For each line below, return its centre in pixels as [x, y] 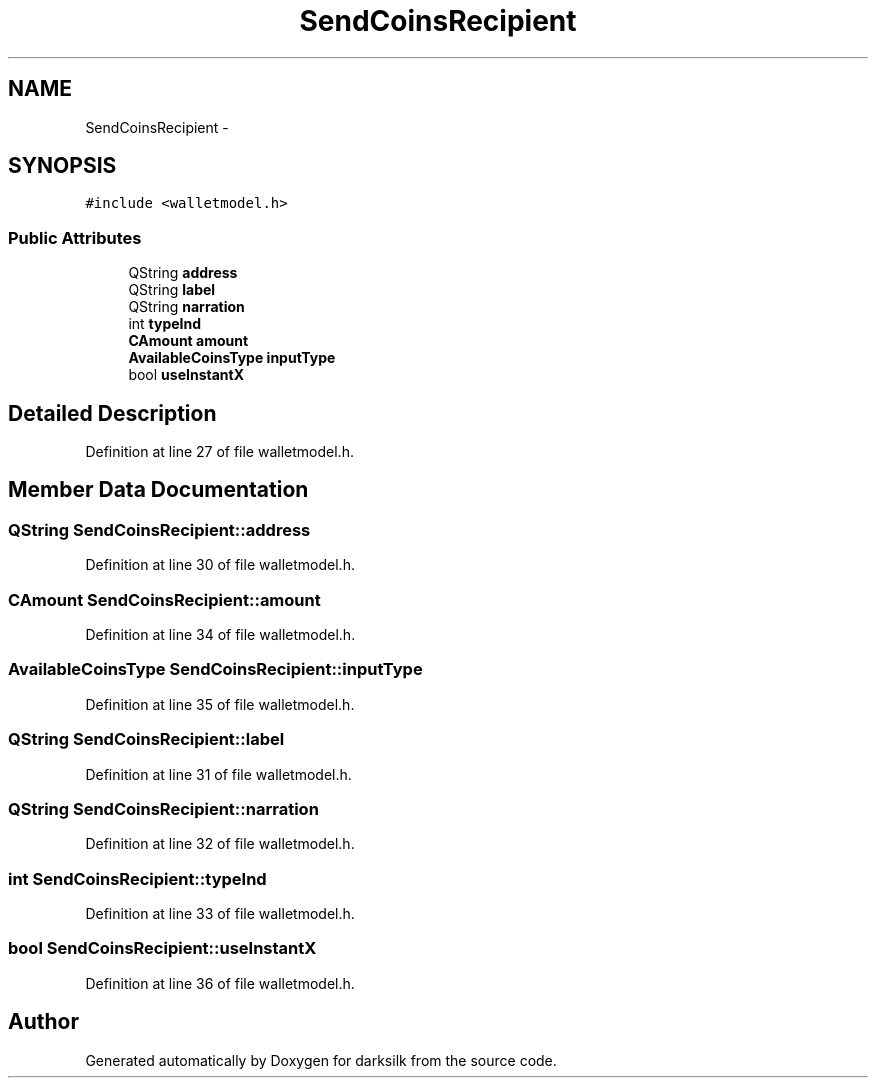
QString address [183, 273]
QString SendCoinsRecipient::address [159, 529]
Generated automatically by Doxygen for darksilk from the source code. [321, 1060]
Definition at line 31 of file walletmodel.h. [218, 774]
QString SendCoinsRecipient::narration [163, 808]
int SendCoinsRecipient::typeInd [137, 878]
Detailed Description [112, 413]
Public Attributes [75, 237]
